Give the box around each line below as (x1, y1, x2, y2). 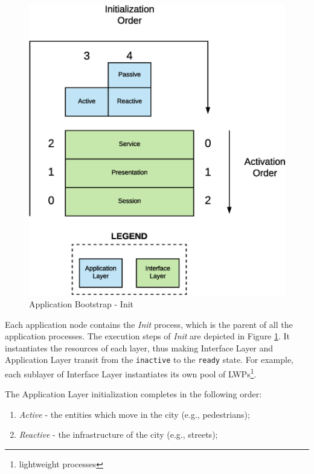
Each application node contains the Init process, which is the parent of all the (5, 318, 293, 330)
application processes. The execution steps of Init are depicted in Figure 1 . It (5, 330, 290, 342)
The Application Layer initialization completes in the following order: (5, 388, 262, 400)
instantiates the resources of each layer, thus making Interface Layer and (5, 341, 274, 354)
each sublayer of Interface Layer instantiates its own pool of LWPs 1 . (5, 365, 257, 380)
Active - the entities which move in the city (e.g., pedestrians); (19, 408, 250, 420)
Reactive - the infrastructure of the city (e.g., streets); (19, 428, 218, 441)
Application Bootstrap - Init (29, 297, 133, 310)
